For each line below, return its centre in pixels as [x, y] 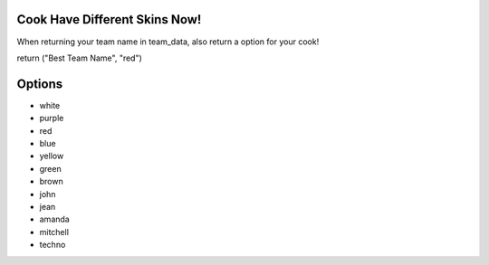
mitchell [54, 232]
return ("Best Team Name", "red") [79, 58]
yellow [52, 156]
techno [53, 245]
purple [52, 118]
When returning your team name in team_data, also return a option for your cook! [168, 42]
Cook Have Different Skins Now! [109, 19]
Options [40, 84]
